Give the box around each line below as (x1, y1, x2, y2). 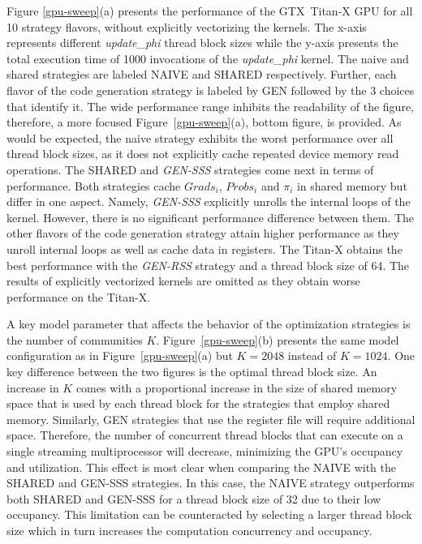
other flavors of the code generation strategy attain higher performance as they (6, 225, 399, 242)
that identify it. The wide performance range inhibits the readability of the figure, (6, 97, 414, 114)
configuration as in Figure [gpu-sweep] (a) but (6, 347, 233, 364)
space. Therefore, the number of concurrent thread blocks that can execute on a (6, 426, 403, 443)
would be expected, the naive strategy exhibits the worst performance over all (6, 129, 394, 146)
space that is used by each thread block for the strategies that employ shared (6, 395, 390, 412)
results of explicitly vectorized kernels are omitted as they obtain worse (6, 272, 360, 289)
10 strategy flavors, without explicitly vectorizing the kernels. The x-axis (6, 18, 367, 35)
